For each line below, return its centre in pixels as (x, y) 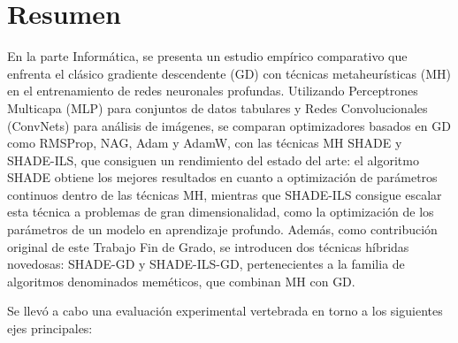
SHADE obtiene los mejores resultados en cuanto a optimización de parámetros (222, 177)
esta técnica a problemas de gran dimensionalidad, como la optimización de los (221, 212)
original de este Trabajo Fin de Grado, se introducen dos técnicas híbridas (208, 246)
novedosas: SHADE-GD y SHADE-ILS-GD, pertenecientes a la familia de (206, 264)
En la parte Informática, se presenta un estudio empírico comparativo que (207, 56)
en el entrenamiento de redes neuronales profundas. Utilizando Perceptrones (213, 91)
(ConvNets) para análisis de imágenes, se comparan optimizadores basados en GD (229, 125)
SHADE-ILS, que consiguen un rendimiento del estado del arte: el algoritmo (213, 160)
